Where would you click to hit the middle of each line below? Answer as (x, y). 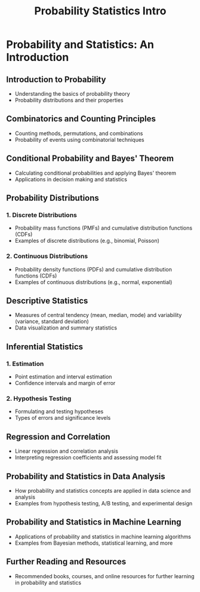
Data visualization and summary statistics (66, 328)
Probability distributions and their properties (69, 100)
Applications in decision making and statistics (71, 179)
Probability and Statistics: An (80, 45)
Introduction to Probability (56, 79)
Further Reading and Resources (66, 562)
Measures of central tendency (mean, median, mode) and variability (98, 315)
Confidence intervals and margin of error (65, 383)
